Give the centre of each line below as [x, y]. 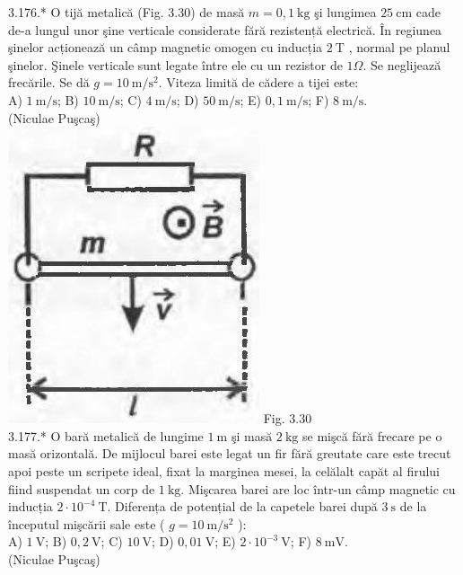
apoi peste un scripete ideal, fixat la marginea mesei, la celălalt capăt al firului [224, 470]
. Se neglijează [402, 64]
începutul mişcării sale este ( [87, 523]
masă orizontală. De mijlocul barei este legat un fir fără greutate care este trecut [230, 453]
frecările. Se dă [49, 82]
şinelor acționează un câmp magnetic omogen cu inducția [166, 47]
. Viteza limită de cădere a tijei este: [258, 82]
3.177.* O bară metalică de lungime [106, 435]
